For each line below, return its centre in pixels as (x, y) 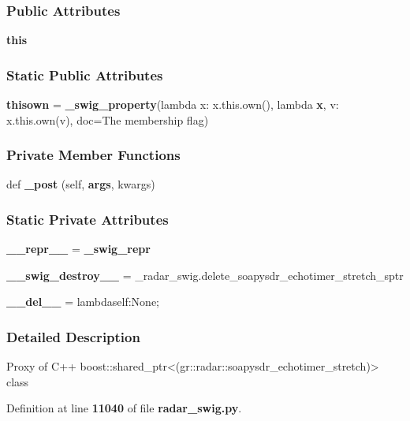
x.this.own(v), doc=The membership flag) (108, 119)
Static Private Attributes (88, 219)
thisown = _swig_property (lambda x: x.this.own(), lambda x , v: (173, 104)
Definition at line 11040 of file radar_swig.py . (124, 408)
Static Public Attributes (85, 75)
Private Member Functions (93, 155)
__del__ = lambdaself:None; (83, 302)
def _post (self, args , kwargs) (81, 184)
